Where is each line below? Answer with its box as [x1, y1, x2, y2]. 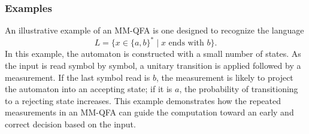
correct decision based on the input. [5, 117, 136, 130]
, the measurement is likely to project [156, 71, 293, 83]
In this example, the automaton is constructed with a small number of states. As [5, 47, 301, 60]
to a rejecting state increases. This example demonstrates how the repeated [5, 94, 281, 106]
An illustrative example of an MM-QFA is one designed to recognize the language [5, 24, 304, 36]
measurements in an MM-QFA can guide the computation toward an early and [5, 106, 294, 118]
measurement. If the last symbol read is [5, 71, 150, 83]
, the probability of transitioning [179, 83, 298, 95]
